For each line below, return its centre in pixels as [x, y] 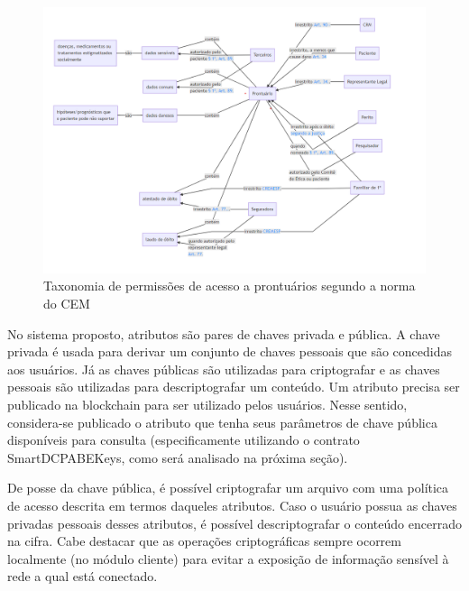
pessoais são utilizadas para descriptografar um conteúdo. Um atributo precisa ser [234, 387]
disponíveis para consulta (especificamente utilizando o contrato [184, 440]
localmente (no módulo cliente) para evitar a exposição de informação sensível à [228, 558]
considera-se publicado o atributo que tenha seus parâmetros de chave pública [222, 422]
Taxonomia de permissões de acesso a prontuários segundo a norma [230, 286]
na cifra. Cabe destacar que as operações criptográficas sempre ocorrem [204, 541]
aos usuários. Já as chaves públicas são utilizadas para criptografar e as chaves [224, 369]
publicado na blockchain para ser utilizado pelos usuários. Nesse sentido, [207, 404]
